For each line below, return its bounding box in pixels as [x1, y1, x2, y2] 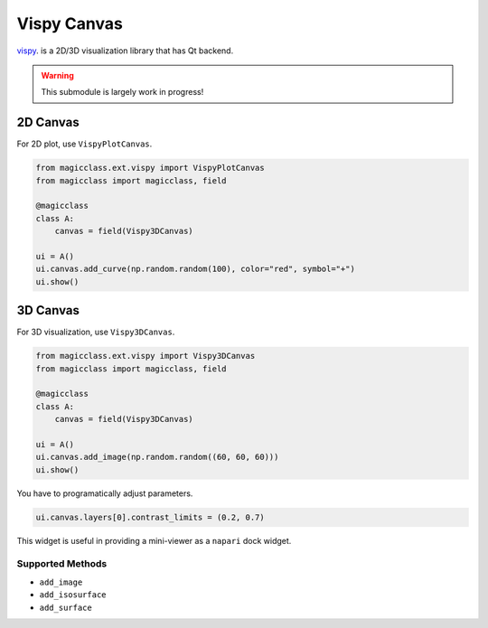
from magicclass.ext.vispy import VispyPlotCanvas [35, 163, 266, 173]
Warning [41, 70, 74, 80]
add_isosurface [39, 590, 108, 600]
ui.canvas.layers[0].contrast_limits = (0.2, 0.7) [35, 511, 266, 522]
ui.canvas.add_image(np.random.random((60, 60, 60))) [35, 452, 279, 463]
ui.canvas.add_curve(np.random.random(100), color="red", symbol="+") [35, 264, 356, 275]
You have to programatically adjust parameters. [16, 488, 193, 499]
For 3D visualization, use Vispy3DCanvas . [16, 326, 175, 338]
